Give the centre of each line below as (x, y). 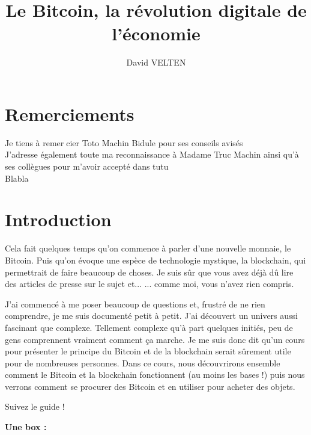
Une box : (26, 427)
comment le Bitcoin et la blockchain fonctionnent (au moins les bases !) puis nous (155, 375)
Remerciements (70, 113)
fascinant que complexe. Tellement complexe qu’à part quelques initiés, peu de (149, 327)
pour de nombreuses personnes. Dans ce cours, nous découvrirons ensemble (143, 362)
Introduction (58, 219)
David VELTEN (156, 62)
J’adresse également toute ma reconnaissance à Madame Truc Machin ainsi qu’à (152, 154)
